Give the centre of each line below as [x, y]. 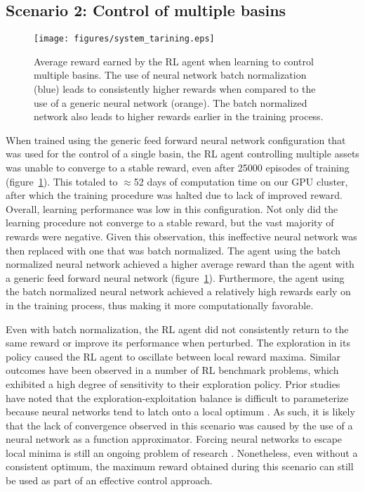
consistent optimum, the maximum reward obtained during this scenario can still [180, 466]
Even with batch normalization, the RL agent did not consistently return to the [177, 329]
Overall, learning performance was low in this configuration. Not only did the [172, 208]
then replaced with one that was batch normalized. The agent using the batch [173, 250]
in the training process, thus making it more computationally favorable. [160, 305]
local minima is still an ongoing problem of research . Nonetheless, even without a [182, 452]
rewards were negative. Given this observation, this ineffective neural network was [181, 236]
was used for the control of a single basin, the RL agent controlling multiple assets [182, 154]
